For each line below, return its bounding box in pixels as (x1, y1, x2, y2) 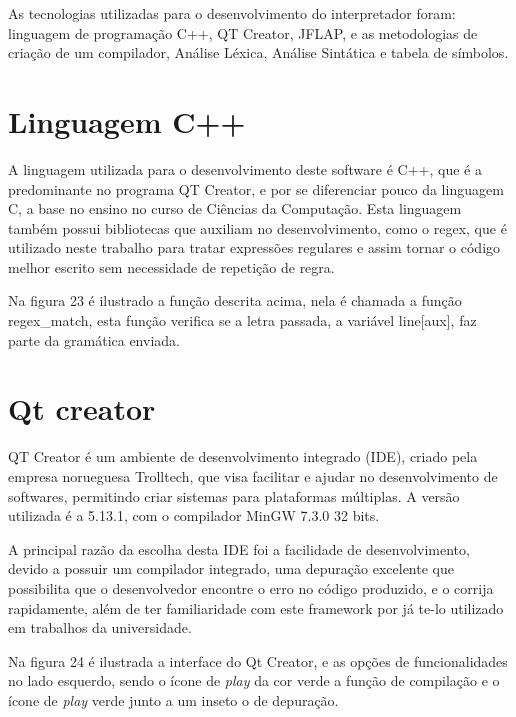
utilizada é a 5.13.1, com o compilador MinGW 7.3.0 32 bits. (8, 505, 380, 526)
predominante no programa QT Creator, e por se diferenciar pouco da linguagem (8, 178, 504, 199)
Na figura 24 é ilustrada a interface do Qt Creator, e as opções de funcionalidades (8, 650, 508, 671)
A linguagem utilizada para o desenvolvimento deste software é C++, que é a (8, 158, 482, 179)
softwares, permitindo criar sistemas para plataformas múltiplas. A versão (8, 485, 460, 506)
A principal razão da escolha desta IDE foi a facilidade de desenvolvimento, (8, 538, 470, 559)
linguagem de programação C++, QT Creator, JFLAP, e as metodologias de (8, 22, 478, 43)
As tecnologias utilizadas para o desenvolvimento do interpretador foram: (8, 3, 456, 23)
